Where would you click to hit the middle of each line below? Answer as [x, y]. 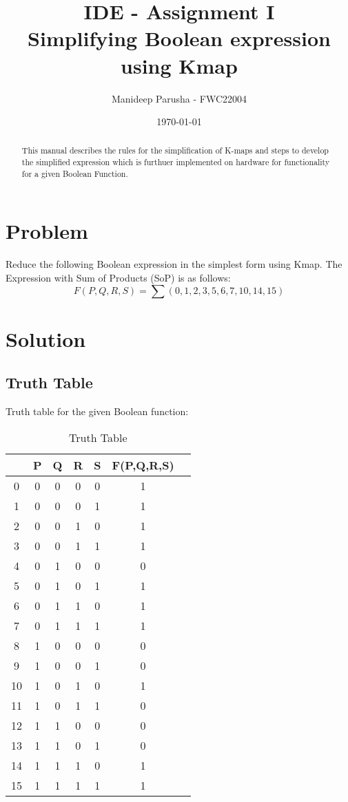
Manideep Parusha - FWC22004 [179, 98]
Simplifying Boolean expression [179, 38]
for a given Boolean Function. [75, 173]
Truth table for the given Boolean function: [97, 411]
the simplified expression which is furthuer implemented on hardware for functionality [176, 162]
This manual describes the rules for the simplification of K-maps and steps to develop [175, 150]
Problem [47, 231]
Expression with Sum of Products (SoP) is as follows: [118, 277]
